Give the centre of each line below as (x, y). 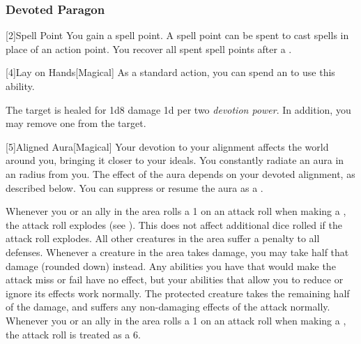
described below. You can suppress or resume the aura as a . (135, 187)
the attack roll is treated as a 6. (73, 334)
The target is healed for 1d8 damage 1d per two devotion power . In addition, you (178, 109)
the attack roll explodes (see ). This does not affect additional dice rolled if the (174, 224)
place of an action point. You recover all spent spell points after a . (149, 48)
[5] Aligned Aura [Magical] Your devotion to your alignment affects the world (167, 146)
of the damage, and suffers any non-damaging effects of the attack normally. (168, 307)
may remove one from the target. (76, 123)
